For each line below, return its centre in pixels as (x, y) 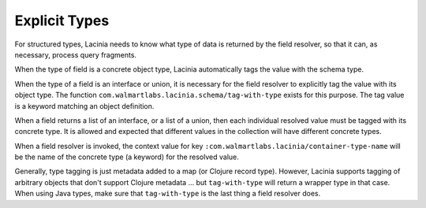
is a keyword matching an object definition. (84, 106)
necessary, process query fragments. (76, 54)
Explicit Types (62, 20)
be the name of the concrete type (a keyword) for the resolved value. (127, 157)
